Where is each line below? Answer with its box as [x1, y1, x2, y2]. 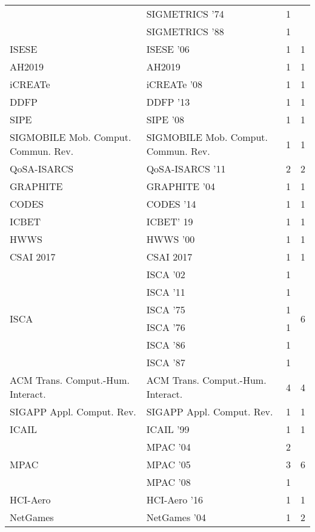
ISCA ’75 [146, 302, 185, 316]
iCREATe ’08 [146, 77, 203, 91]
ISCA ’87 [146, 355, 185, 369]
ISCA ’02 [146, 267, 185, 281]
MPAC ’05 [146, 457, 191, 471]
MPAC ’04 [146, 440, 191, 454]
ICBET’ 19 [146, 214, 193, 228]
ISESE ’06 [146, 42, 190, 56]
